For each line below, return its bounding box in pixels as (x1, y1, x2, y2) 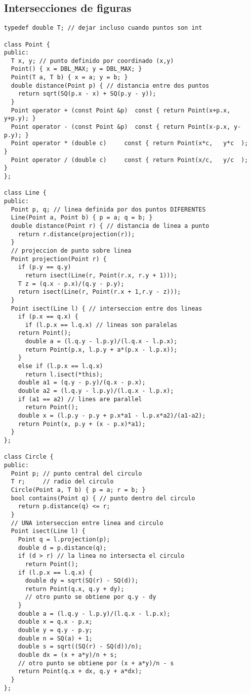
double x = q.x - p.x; (18, 618, 92, 626)
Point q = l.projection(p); (18, 535, 110, 543)
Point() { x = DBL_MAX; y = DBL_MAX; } (11, 65, 142, 73)
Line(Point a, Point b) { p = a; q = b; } (11, 214, 153, 221)
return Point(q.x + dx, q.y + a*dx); (18, 668, 142, 675)
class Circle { (4, 453, 54, 461)
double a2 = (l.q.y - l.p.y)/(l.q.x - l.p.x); (18, 387, 174, 395)
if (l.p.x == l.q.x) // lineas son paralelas (25, 321, 177, 328)
